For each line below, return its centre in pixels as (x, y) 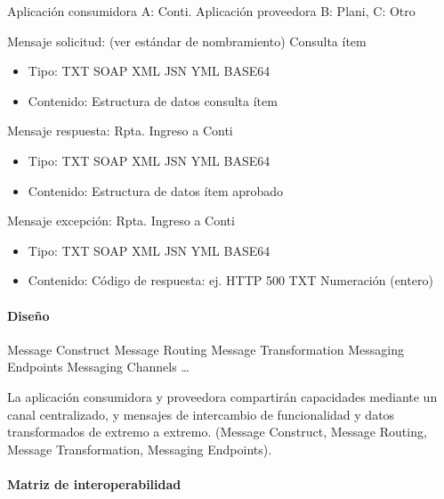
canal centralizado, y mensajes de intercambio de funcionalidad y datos (201, 414)
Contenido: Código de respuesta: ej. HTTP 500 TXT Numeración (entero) (230, 280)
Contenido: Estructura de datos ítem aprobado (156, 190)
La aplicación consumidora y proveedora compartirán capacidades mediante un (222, 396)
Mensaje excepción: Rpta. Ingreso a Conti (121, 221)
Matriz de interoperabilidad (94, 483)
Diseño (28, 315)
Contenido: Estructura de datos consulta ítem (153, 100)
